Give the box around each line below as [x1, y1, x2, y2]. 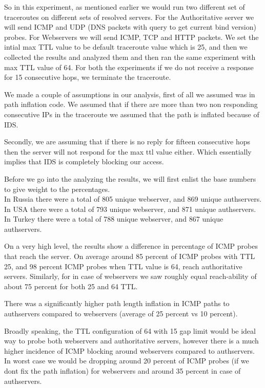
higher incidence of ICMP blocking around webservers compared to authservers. [4, 345, 255, 356]
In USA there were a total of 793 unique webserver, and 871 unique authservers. [4, 203, 256, 214]
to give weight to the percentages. [4, 183, 110, 194]
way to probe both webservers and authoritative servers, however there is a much [4, 335, 259, 346]
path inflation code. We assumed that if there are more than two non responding [4, 99, 258, 110]
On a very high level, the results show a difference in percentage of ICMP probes [4, 241, 258, 251]
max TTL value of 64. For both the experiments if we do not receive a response [4, 61, 254, 72]
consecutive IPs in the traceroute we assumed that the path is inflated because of [4, 109, 259, 119]
